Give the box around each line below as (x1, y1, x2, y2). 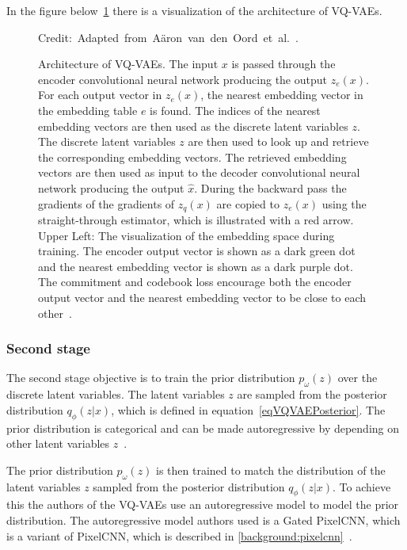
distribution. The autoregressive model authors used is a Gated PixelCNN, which (6, 511, 401, 528)
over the (337, 369, 378, 386)
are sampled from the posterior (237, 386, 387, 403)
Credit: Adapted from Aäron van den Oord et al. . (38, 29, 299, 45)
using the (321, 195, 367, 212)
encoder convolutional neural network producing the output (38, 71, 327, 87)
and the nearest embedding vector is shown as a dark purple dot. (38, 258, 353, 274)
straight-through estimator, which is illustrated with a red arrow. (38, 211, 354, 227)
